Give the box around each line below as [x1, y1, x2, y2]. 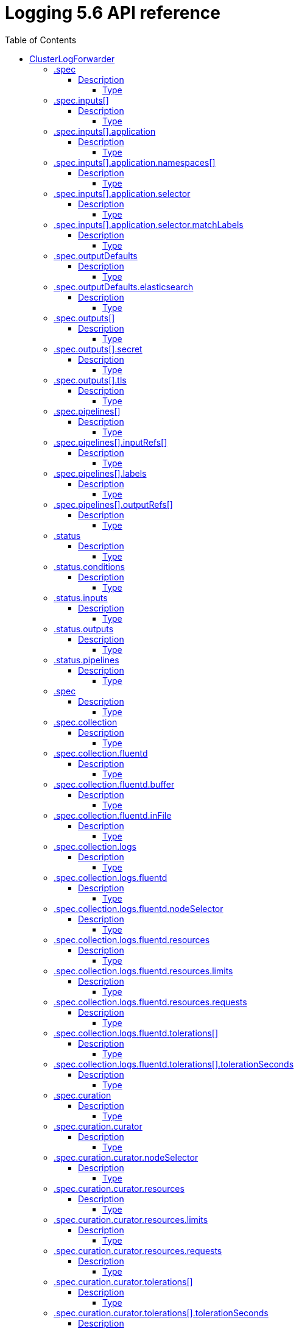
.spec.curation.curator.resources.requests [54, 1245, 222, 1256]
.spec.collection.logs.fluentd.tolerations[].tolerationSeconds [54, 1058, 294, 1069]
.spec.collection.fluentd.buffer [54, 779, 175, 789]
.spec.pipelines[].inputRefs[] [54, 436, 167, 447]
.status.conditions [54, 561, 125, 572]
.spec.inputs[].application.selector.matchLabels [54, 219, 244, 230]
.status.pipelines [54, 654, 119, 665]
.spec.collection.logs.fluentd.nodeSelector [54, 903, 223, 914]
